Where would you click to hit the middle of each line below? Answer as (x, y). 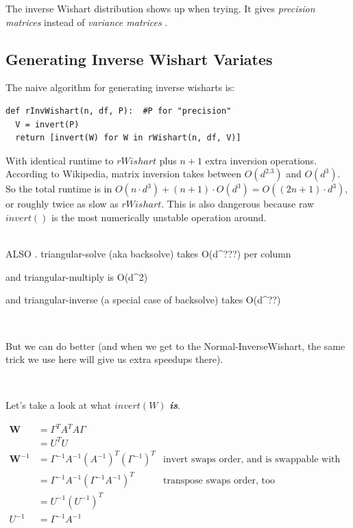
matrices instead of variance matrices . (87, 22)
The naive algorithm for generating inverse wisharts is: (120, 87)
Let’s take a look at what (59, 405)
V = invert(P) (47, 124)
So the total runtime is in (59, 189)
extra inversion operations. (261, 160)
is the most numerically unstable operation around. (159, 217)
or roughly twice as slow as (62, 204)
